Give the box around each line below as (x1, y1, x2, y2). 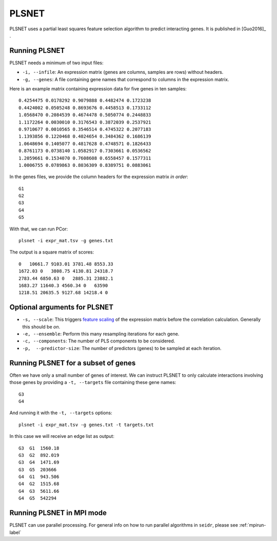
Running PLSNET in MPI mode (9, 509, 107, 517)
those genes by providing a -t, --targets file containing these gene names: (9, 379, 176, 385)
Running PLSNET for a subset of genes (9, 358, 136, 367)
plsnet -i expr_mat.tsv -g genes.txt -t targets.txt (18, 421, 154, 428)
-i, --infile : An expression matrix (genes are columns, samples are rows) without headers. (22, 69, 224, 75)
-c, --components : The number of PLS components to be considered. (22, 338, 175, 344)
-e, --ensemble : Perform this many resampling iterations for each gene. (22, 331, 180, 337)
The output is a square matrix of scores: (9, 249, 94, 255)
